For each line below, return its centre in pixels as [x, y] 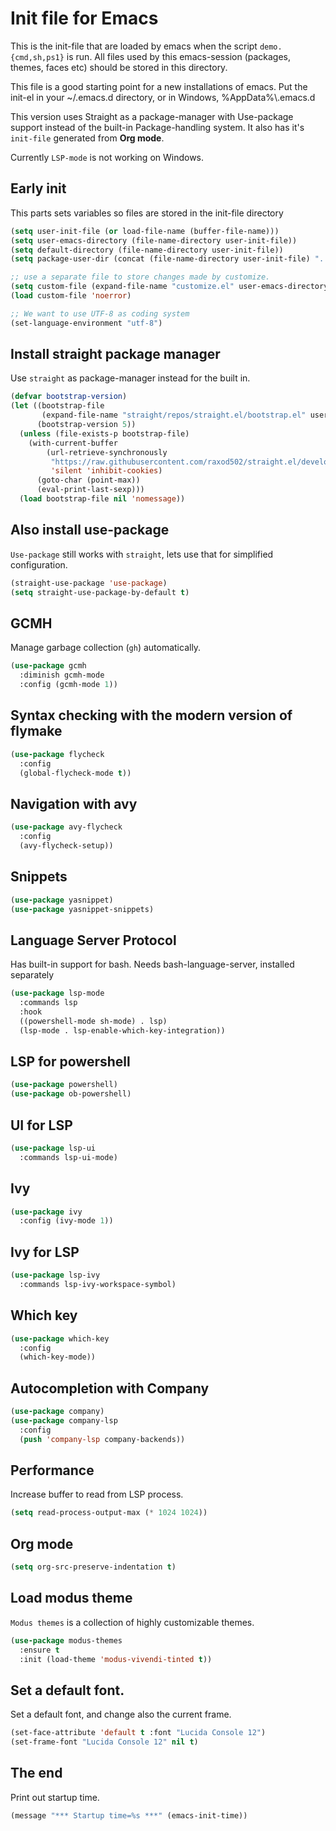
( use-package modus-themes [66, 1640]
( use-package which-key [60, 1338]
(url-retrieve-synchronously [107, 452]
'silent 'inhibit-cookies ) [106, 471]
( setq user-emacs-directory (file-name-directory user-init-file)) [154, 240]
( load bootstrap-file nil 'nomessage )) [102, 499]
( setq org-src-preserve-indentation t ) [93, 1567]
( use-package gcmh [48, 666]
